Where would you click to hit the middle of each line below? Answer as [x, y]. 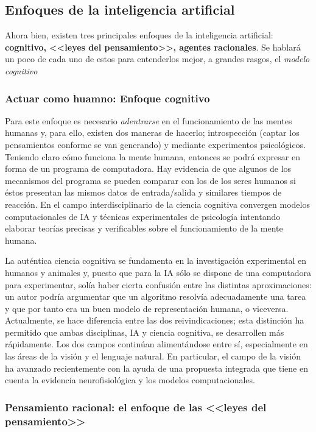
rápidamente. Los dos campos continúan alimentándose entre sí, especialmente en [156, 344]
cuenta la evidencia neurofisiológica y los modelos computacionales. [130, 380]
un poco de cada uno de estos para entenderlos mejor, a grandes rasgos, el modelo [157, 59]
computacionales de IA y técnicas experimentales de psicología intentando [143, 216]
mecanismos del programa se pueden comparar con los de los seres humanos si [150, 180]
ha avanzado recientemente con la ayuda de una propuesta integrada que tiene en [156, 368]
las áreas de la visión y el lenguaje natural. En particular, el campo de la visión [153, 356]
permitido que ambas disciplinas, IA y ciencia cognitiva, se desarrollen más [145, 332]
